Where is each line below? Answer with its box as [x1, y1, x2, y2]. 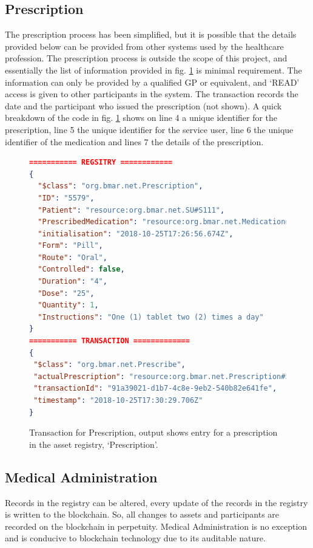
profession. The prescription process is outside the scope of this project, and [5, 52, 288, 64]
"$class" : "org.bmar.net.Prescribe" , [33, 360, 186, 369]
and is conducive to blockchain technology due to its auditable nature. [5, 532, 266, 544]
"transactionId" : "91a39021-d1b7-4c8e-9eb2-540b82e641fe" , [33, 384, 277, 393]
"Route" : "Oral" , [38, 253, 107, 262]
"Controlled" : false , [38, 265, 125, 274]
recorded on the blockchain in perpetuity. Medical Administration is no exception [5, 519, 308, 532]
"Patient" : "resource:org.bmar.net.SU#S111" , [38, 205, 225, 214]
